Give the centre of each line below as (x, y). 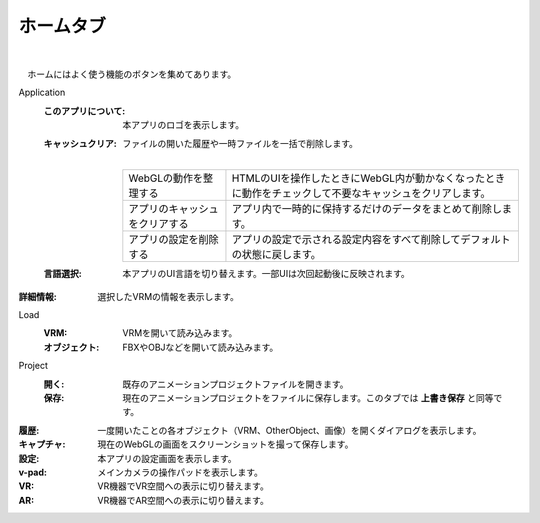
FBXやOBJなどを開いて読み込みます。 (200, 347)
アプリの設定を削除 (173, 240)
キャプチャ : (42, 444)
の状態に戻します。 (276, 255)
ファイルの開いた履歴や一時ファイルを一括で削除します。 (240, 143)
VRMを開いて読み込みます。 (180, 333)
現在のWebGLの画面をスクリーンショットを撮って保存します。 (225, 444)
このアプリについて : (84, 111)
